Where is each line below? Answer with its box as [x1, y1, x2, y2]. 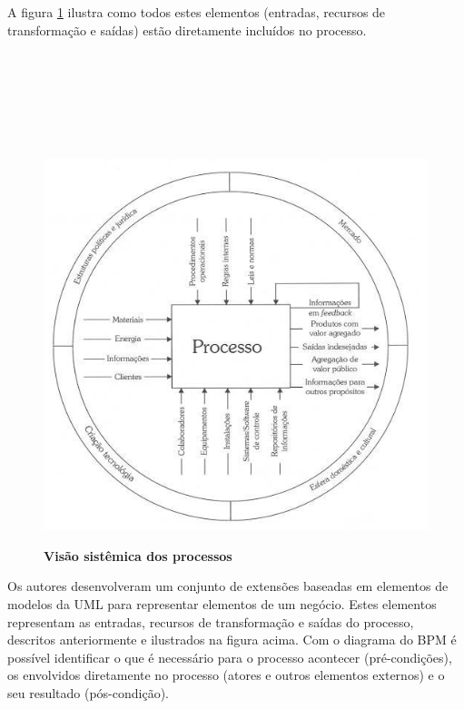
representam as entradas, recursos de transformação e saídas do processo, [7, 612, 414, 631]
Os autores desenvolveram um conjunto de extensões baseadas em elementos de [7, 576, 449, 596]
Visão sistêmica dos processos [44, 546, 232, 565]
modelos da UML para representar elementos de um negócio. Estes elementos [7, 594, 437, 613]
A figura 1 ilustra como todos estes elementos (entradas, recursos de [7, 3, 386, 21]
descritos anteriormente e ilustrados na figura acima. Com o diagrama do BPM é [7, 630, 457, 649]
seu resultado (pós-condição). [7, 683, 169, 702]
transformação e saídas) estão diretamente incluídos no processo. [7, 20, 367, 39]
